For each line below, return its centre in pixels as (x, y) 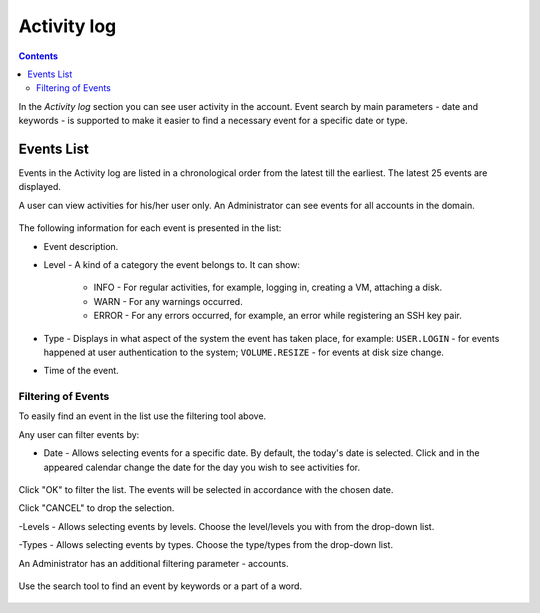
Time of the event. (81, 371)
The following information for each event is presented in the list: (150, 228)
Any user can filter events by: (79, 434)
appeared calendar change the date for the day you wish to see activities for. (201, 467)
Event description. (81, 246)
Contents (38, 56)
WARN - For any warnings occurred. (168, 301)
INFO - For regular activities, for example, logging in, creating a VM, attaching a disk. (268, 287)
